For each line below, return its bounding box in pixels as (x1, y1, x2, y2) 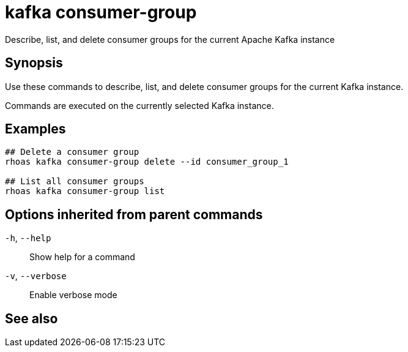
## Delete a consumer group (5, 147, 139, 157)
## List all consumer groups (5, 176, 144, 187)
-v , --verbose (5, 271, 67, 282)
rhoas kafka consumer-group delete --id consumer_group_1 (5, 157, 289, 167)
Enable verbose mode (29, 290, 117, 301)
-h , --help (5, 233, 51, 244)
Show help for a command (29, 252, 135, 263)
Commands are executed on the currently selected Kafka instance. (5, 100, 274, 111)
